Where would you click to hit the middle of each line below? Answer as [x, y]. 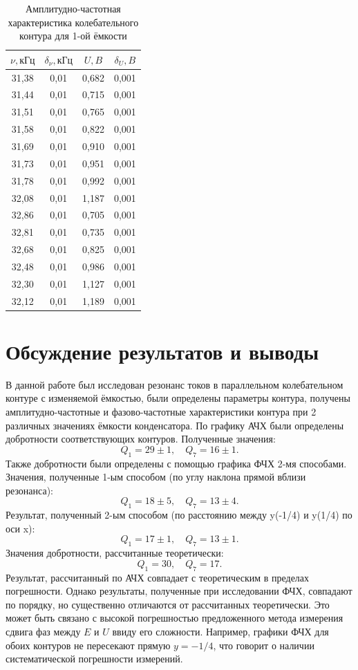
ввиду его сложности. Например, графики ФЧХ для [220, 631]
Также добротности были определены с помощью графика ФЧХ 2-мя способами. [176, 463]
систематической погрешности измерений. [94, 659]
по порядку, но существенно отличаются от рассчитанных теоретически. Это [168, 604]
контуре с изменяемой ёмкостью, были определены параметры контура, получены [178, 398]
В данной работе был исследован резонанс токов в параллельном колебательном [175, 384]
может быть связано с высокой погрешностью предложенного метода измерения [175, 618]
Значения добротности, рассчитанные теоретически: [115, 553]
